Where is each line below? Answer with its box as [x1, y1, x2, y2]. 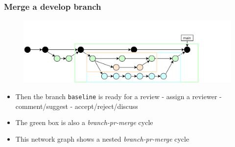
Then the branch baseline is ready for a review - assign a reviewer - [15, 91, 222, 101]
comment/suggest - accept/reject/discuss [15, 101, 138, 111]
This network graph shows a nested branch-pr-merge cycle [15, 133, 189, 144]
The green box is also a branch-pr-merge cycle [15, 117, 153, 127]
